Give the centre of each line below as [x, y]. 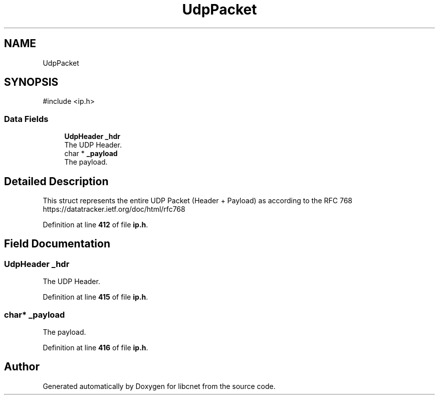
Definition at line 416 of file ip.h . [95, 348]
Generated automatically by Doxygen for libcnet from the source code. [159, 386]
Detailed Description [56, 181]
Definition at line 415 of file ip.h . [95, 297]
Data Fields [26, 119]
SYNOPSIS [31, 82]
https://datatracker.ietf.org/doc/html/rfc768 [114, 209]
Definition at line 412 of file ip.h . [95, 225]
